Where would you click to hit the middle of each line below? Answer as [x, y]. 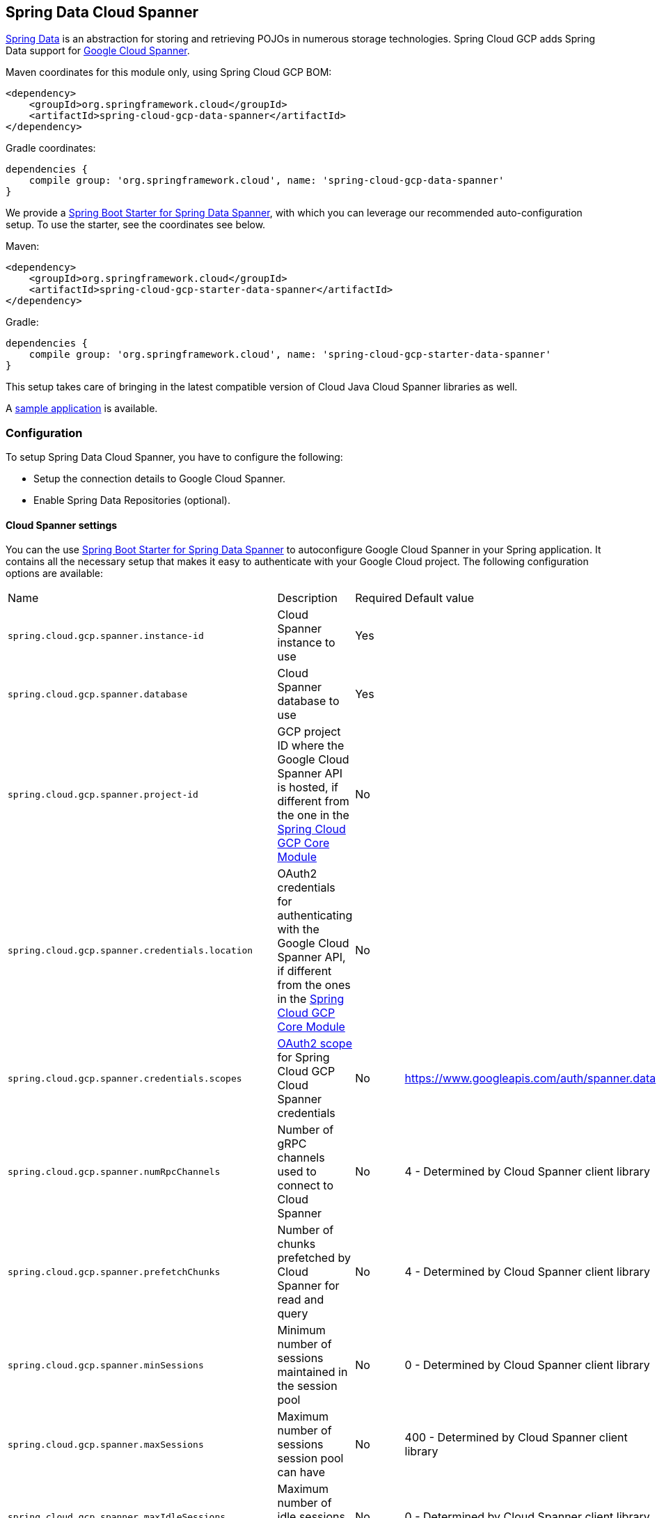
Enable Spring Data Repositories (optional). [132, 500]
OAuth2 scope [315, 1044]
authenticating [315, 916]
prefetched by [314, 1258]
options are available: [55, 574]
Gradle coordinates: [51, 148]
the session [307, 1386]
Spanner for [308, 1286]
